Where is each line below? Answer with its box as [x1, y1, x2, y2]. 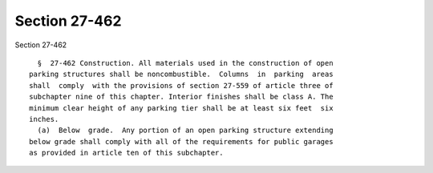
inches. [29, 115, 59, 123]
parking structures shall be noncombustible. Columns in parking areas [29, 70, 334, 79]
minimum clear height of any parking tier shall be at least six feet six [29, 103, 334, 112]
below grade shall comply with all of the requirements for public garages [29, 137, 334, 146]
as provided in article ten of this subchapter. [29, 148, 224, 158]
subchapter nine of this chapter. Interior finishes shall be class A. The [29, 92, 334, 102]
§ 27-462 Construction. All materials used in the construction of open [37, 58, 334, 67]
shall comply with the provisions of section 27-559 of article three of [29, 81, 334, 90]
